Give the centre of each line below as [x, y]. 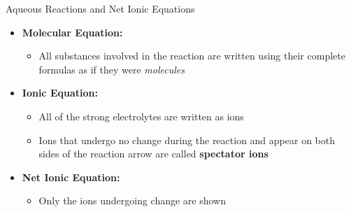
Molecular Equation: [72, 32]
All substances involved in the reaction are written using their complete [192, 56]
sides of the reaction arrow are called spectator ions [153, 154]
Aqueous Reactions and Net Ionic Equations [100, 8]
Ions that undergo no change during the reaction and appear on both [187, 140]
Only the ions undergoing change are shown [132, 200]
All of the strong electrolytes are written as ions [141, 116]
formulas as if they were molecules [112, 69]
